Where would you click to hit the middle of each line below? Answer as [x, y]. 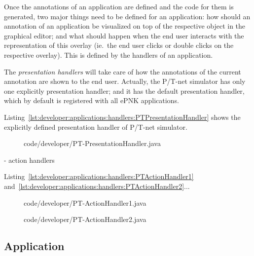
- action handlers [29, 160]
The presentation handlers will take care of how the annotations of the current [123, 71]
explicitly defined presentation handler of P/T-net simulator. [96, 127]
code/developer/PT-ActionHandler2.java [85, 219]
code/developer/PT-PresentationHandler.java [92, 143]
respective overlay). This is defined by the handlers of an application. [109, 55]
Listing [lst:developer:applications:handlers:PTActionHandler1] [99, 176]
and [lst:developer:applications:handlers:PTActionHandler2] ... [97, 186]
